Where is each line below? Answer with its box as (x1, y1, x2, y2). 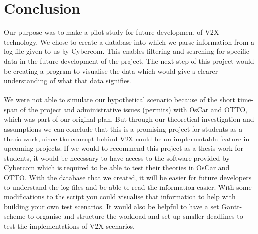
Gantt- (221, 201, 242, 211)
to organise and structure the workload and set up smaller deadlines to (27, 211, 243, 221)
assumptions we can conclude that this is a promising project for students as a (4, 124, 243, 134)
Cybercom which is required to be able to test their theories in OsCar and (4, 162, 230, 173)
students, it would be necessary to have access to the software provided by (4, 152, 230, 163)
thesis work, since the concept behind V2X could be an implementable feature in (4, 133, 250, 143)
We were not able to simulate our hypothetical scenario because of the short (4, 94, 235, 105)
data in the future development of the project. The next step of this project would (4, 55, 254, 66)
